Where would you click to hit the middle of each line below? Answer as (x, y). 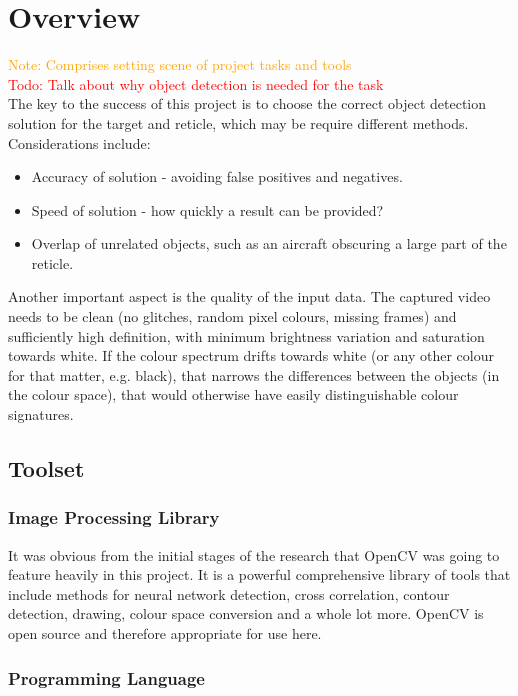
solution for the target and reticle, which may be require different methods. (238, 122)
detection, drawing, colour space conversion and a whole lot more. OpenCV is (246, 613)
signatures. (41, 414)
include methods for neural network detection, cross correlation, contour (229, 593)
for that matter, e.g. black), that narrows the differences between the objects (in (254, 374)
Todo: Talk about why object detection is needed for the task (196, 83)
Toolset (46, 468)
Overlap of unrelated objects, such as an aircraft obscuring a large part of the (269, 243)
